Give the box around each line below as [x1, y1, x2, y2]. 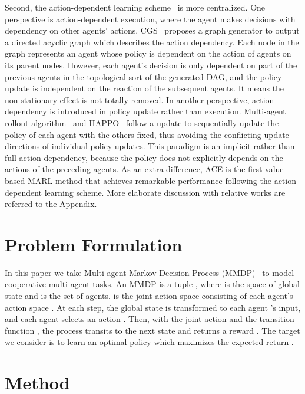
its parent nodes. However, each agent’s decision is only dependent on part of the [5, 58, 297, 71]
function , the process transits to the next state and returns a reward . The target [5, 324, 300, 336]
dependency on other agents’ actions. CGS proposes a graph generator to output [5, 24, 300, 37]
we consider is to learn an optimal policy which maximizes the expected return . [5, 336, 294, 348]
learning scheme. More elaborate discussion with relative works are [44, 186, 286, 198]
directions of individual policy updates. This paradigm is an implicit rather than [5, 140, 295, 152]
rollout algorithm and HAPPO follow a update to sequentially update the [5, 116, 279, 129]
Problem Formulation [5, 232, 183, 256]
